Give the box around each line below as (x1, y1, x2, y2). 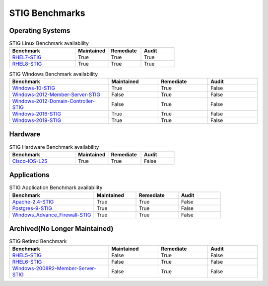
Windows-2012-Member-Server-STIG (12, 91, 100, 98)
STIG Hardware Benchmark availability (9, 143, 99, 150)
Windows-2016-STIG (12, 110, 62, 117)
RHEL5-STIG (12, 252, 42, 259)
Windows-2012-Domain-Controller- (12, 97, 95, 104)
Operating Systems (9, 26, 70, 35)
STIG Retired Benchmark (9, 238, 67, 245)
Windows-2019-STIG (12, 117, 62, 124)
